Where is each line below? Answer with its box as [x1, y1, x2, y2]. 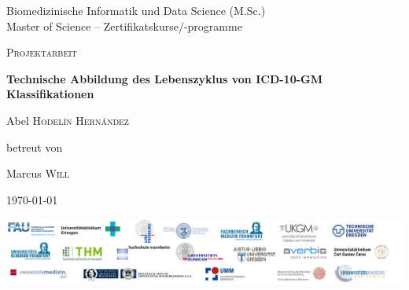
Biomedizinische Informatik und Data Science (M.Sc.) [6, 2, 266, 18]
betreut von [6, 138, 63, 155]
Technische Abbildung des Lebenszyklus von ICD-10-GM [6, 70, 323, 86]
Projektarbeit [6, 44, 78, 61]
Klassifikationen [6, 86, 94, 102]
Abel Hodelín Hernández [6, 112, 129, 128]
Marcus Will [6, 165, 70, 182]
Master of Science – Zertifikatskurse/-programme [6, 17, 242, 34]
